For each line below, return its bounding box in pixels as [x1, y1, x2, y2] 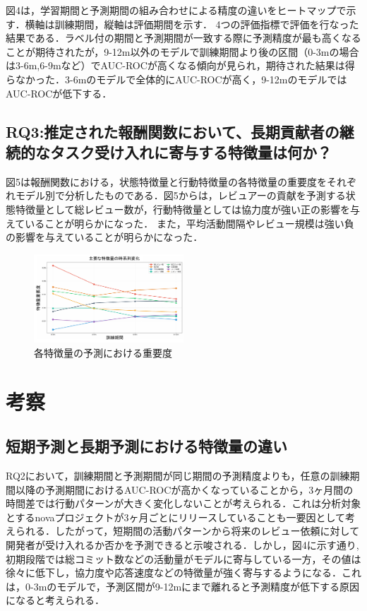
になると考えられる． [6, 593, 104, 607]
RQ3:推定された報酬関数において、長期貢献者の [6, 120, 339, 142]
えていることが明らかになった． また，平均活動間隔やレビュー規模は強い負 [6, 215, 354, 230]
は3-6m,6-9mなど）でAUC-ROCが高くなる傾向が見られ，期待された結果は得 [6, 58, 355, 73]
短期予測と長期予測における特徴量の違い [6, 435, 287, 457]
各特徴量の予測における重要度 [34, 345, 172, 360]
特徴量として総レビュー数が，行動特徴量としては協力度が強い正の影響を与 [15, 201, 361, 216]
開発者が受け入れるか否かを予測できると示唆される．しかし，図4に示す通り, [6, 537, 359, 552]
